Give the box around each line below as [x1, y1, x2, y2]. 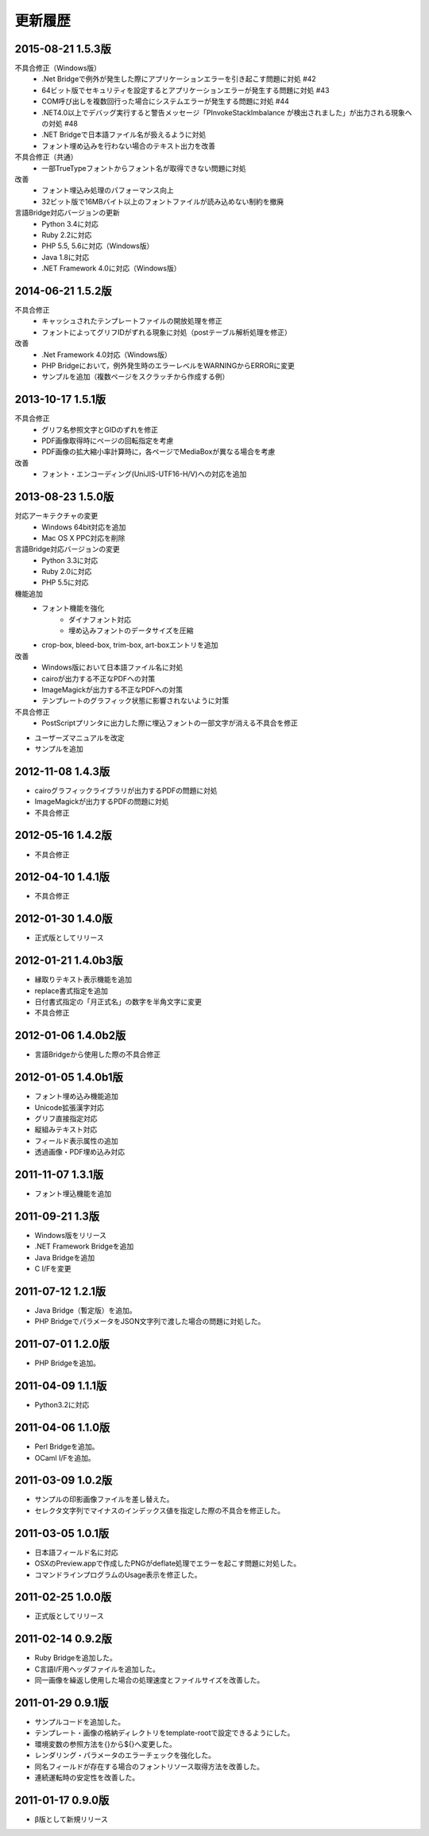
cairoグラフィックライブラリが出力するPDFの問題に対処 [34, 786, 218, 795]
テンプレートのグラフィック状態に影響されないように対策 [41, 696, 230, 705]
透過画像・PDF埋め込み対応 [34, 1147, 126, 1157]
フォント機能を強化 [41, 604, 105, 613]
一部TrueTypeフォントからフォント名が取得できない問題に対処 [41, 163, 246, 173]
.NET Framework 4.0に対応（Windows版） [41, 263, 181, 274]
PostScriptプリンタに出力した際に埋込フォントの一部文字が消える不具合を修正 [41, 718, 298, 728]
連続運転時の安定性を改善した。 [34, 1773, 139, 1782]
